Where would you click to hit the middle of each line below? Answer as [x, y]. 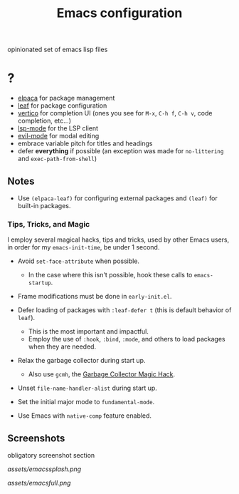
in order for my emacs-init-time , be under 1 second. [84, 247]
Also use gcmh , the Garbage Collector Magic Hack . [102, 374]
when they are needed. [62, 346]
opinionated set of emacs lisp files [58, 50]
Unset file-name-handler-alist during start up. [87, 388]
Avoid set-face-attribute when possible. [79, 261]
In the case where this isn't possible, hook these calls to [110, 275]
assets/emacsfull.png [39, 483]
